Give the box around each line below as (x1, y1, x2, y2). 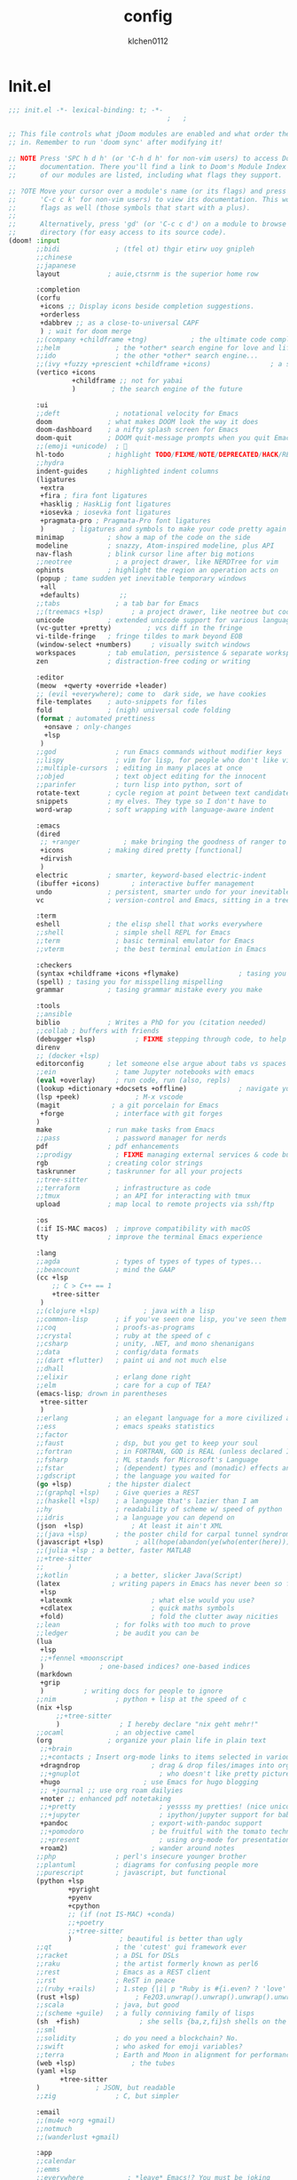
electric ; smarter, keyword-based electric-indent (35, 870, 267, 879)
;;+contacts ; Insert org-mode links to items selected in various (40, 1753, 294, 1762)
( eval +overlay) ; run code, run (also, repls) (35, 1076, 231, 1086)
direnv (35, 1043, 61, 1052)
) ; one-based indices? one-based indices (40, 1662, 251, 1671)
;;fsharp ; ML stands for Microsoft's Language (35, 1455, 259, 1464)
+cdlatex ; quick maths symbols (40, 1604, 236, 1613)
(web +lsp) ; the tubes (35, 2058, 176, 2068)
